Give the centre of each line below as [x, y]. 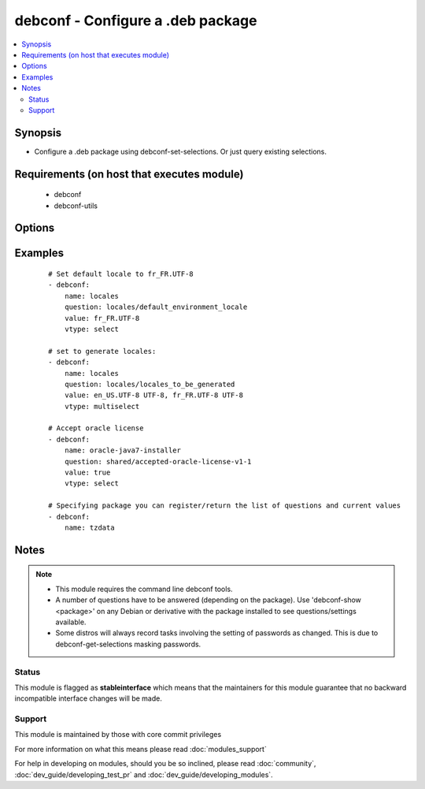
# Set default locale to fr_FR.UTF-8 [121, 274]
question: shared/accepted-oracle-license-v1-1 [158, 461]
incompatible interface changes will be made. [89, 698]
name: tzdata [89, 528]
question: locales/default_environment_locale [156, 307]
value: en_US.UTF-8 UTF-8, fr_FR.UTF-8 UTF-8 [154, 395]
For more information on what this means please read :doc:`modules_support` [140, 749]
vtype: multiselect [102, 406]
